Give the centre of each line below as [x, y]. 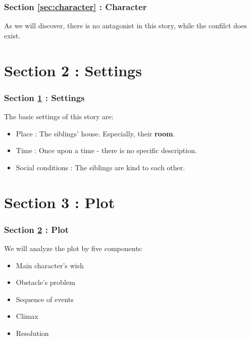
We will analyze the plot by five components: [74, 248]
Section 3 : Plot [60, 202]
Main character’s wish [50, 265]
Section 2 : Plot [37, 229]
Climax [27, 316]
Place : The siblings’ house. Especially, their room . [95, 133]
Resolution [32, 333]
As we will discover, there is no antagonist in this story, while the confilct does [125, 26]
